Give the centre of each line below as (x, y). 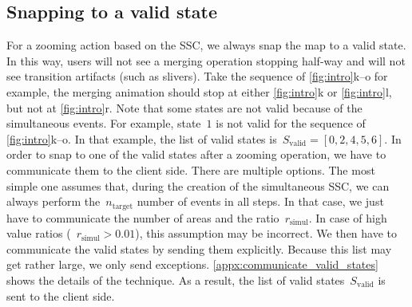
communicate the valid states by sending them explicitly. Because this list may (199, 248)
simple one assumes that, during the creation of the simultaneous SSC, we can (198, 185)
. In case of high (348, 217)
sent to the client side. (61, 295)
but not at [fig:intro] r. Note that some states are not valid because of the (184, 107)
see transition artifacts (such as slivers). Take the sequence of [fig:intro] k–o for (197, 76)
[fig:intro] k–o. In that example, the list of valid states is (142, 138)
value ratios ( (39, 233)
